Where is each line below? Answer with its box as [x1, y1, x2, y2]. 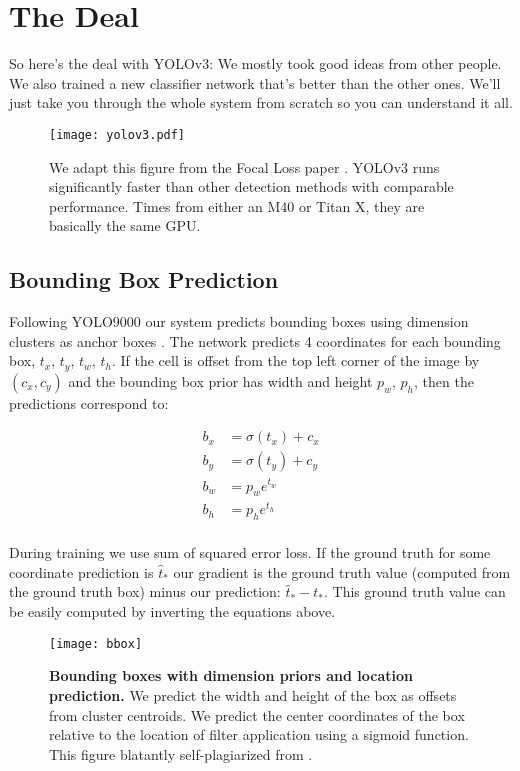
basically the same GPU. [49, 215, 201, 236]
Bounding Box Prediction [9, 264, 279, 295]
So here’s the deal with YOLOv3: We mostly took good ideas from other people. [9, 53, 502, 74]
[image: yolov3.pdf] [49, 127, 186, 142]
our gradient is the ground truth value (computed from [173, 561, 511, 582]
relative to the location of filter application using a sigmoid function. [49, 724, 469, 745]
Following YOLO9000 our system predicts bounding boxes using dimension [9, 311, 469, 332]
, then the [413, 370, 474, 391]
